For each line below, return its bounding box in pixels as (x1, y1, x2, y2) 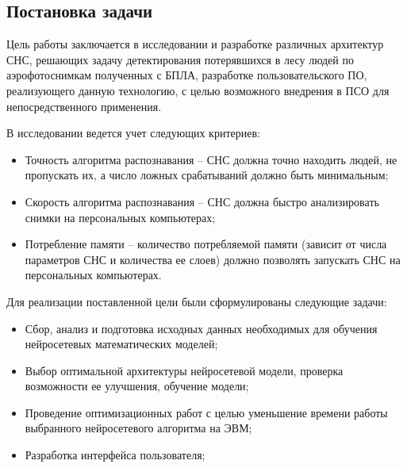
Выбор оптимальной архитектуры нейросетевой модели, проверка (25, 362, 344, 378)
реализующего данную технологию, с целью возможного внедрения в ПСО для (6, 82, 390, 98)
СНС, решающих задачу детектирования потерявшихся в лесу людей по (6, 51, 354, 67)
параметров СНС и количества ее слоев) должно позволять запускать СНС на (25, 251, 401, 267)
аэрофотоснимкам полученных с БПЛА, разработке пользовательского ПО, (6, 67, 367, 83)
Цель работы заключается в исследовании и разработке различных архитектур (6, 36, 384, 52)
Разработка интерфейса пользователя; (25, 447, 205, 463)
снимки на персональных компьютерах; (25, 209, 216, 225)
